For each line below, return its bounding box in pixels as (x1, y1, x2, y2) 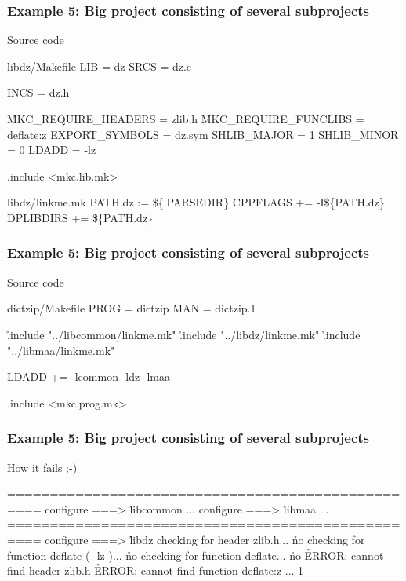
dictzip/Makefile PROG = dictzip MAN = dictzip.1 (7, 300, 256, 316)
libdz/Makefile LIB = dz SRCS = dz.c (7, 57, 192, 74)
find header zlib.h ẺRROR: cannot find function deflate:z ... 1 (7, 562, 304, 579)
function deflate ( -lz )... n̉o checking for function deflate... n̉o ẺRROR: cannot (7, 546, 384, 563)
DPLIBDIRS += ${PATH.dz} (7, 209, 154, 225)
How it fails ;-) (7, 459, 78, 475)
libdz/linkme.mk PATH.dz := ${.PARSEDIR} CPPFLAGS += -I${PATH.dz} (7, 194, 385, 210)
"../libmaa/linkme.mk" (7, 342, 115, 358)
